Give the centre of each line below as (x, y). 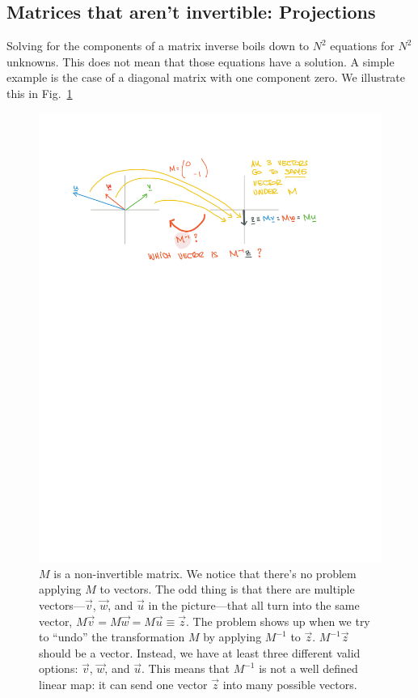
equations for (362, 46)
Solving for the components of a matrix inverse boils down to (158, 46)
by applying (232, 637)
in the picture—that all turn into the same (254, 605)
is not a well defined (308, 668)
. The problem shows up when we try (278, 621)
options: (59, 668)
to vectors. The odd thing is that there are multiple (227, 589)
